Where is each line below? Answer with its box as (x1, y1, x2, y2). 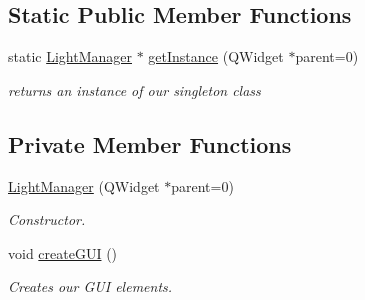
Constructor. (8, 209, 86, 230)
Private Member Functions (8, 128, 292, 159)
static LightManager (8, 46, 132, 67)
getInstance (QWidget (148, 46, 284, 67)
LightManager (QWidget (8, 175, 160, 196)
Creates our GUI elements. (8, 276, 173, 297)
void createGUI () (8, 242, 118, 263)
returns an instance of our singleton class (8, 79, 261, 100)
